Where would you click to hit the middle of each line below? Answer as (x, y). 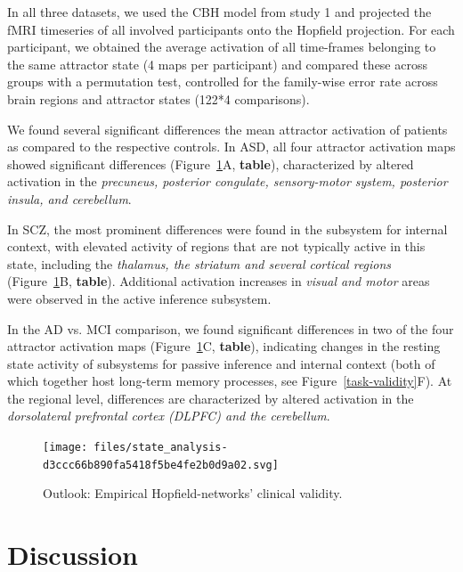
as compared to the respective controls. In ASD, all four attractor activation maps (231, 147)
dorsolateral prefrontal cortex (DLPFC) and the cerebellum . (169, 416)
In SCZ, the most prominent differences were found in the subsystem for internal (227, 229)
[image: (65, 448)
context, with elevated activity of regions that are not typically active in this (216, 246)
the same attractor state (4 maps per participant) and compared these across (217, 64)
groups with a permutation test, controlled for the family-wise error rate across (223, 82)
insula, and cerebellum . (69, 198)
